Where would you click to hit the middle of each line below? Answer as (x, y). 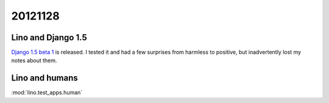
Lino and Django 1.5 (49, 37)
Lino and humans (45, 78)
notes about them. (34, 60)
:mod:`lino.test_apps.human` (47, 93)
